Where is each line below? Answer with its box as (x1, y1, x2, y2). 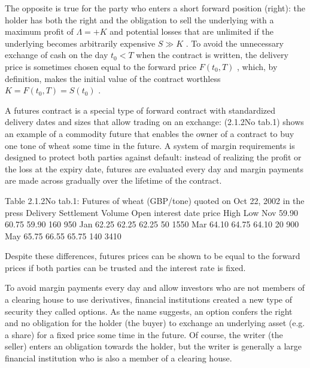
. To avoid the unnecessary (186, 37, 284, 49)
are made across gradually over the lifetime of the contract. (5, 174, 222, 187)
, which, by (237, 60, 278, 72)
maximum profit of (5, 25, 74, 38)
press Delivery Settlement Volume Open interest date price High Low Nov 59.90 (5, 206, 298, 218)
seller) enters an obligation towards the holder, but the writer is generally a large (5, 340, 302, 352)
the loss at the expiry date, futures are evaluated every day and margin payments (5, 162, 304, 175)
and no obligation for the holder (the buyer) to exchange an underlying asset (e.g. (5, 317, 305, 329)
